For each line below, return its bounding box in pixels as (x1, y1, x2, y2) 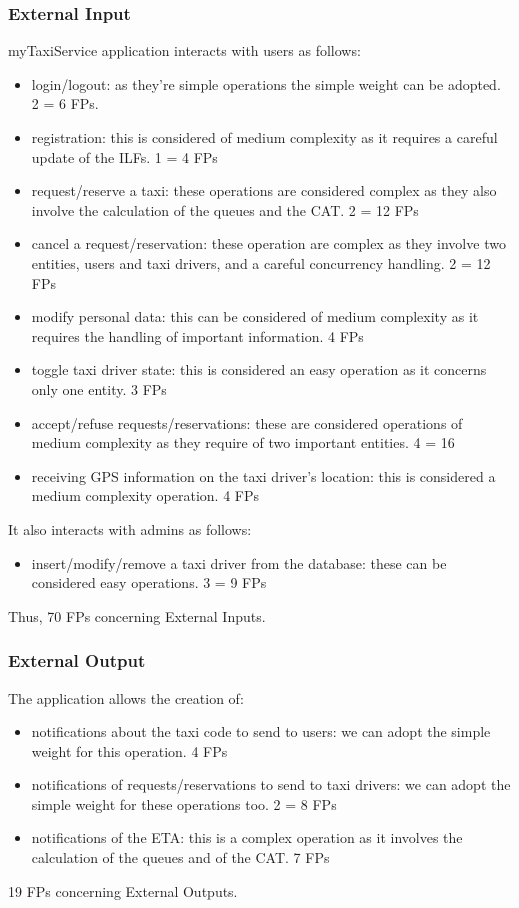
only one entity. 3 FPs (31, 378, 167, 399)
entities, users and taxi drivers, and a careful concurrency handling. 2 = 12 (31, 252, 491, 273)
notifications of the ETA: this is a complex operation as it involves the (31, 827, 463, 848)
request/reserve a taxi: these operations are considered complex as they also (31, 180, 497, 201)
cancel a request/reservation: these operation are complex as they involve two (31, 233, 506, 254)
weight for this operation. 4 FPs (31, 740, 228, 761)
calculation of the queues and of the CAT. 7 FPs (31, 847, 330, 868)
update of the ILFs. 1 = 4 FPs (31, 146, 218, 167)
